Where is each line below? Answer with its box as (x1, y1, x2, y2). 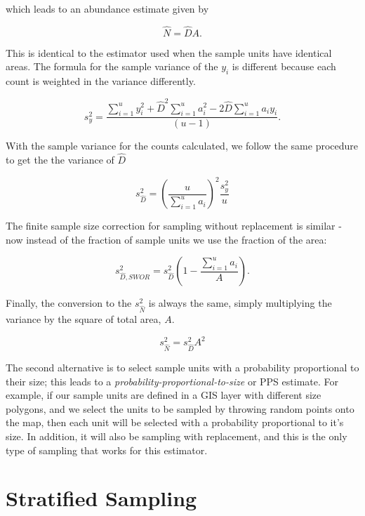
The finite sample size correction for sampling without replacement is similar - (6, 218, 342, 233)
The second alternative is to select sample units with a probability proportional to (6, 359, 359, 374)
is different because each (232, 59, 336, 74)
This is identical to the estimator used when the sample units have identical (6, 45, 332, 60)
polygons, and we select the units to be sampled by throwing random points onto (6, 401, 354, 416)
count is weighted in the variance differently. (6, 74, 196, 88)
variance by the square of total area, (6, 312, 161, 326)
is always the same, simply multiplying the (148, 296, 332, 310)
